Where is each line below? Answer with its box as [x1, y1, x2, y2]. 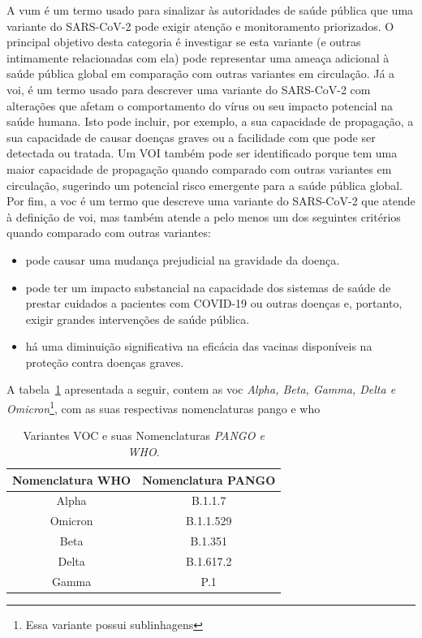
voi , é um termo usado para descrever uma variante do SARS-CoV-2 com [6, 80, 371, 97]
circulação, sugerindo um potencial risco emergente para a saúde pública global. [6, 176, 403, 193]
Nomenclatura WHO [12, 471, 131, 488]
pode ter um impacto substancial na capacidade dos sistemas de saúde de [25, 278, 391, 295]
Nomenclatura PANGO [142, 471, 276, 488]
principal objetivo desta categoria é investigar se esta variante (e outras [6, 33, 361, 50]
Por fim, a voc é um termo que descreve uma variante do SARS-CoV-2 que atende [6, 192, 416, 209]
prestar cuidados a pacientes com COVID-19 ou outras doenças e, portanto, [25, 295, 403, 312]
